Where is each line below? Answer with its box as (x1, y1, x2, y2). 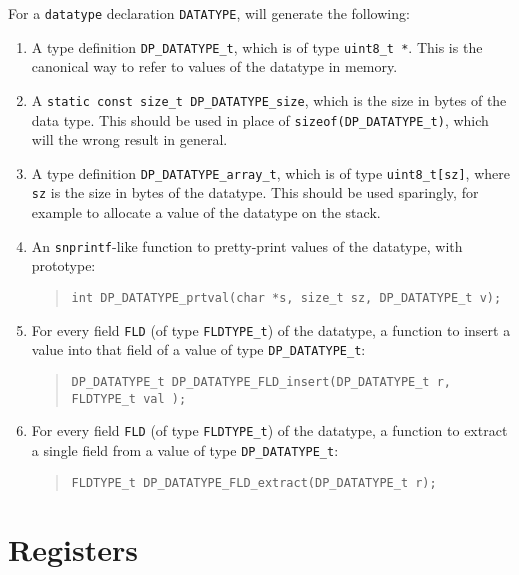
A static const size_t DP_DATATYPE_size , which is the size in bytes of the (31, 89, 507, 110)
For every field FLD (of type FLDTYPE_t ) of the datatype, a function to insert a (31, 319, 511, 340)
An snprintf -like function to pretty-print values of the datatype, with (31, 235, 463, 256)
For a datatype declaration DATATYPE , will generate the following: (8, 3, 410, 23)
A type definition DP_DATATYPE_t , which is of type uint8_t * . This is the (31, 36, 483, 57)
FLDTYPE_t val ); (71, 391, 187, 406)
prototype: (31, 255, 96, 276)
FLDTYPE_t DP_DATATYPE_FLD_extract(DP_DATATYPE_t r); (71, 475, 437, 490)
